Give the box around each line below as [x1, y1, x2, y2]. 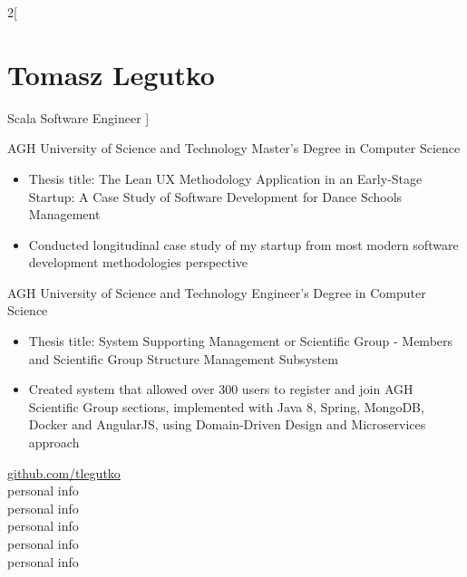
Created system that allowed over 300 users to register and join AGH [28, 380, 413, 399]
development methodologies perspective [28, 253, 248, 272]
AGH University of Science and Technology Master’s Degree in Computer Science [7, 139, 461, 158]
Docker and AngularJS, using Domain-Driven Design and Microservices [28, 415, 426, 434]
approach [28, 433, 80, 452]
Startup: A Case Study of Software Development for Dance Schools [28, 187, 403, 206]
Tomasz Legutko [7, 55, 215, 92]
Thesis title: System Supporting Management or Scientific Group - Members [28, 332, 453, 351]
